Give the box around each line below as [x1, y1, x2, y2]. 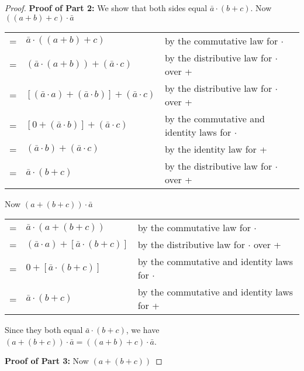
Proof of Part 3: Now [5, 355, 89, 367]
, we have [126, 324, 160, 336]
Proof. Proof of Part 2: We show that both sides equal [5, 2, 208, 13]
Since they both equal [5, 324, 83, 336]
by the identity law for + [164, 142, 267, 156]
